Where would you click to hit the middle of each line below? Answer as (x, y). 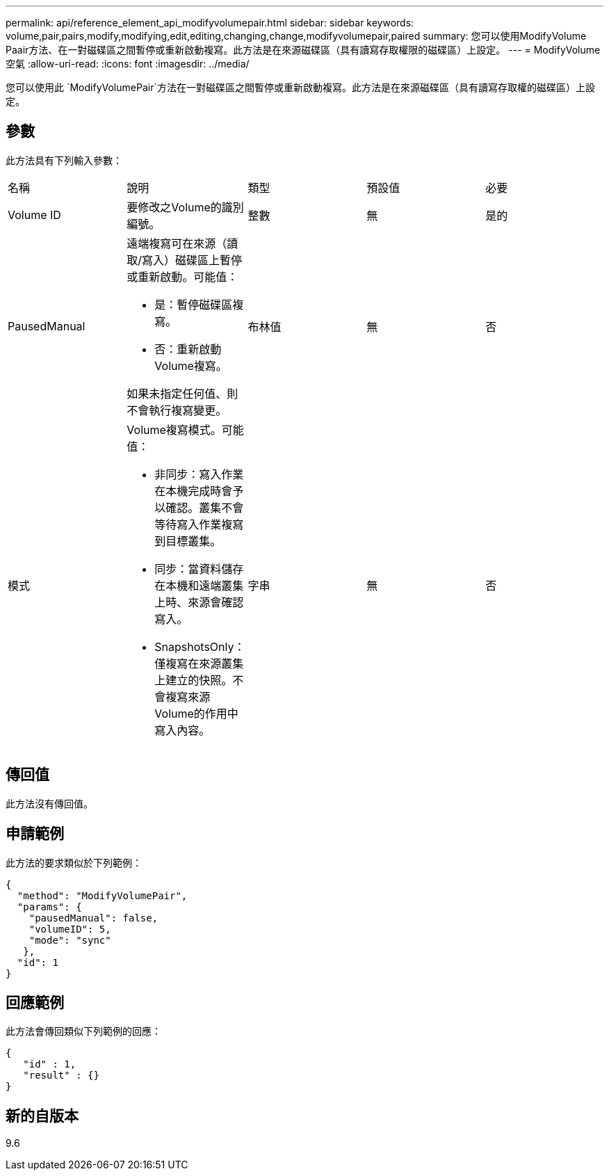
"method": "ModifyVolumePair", (102, 895)
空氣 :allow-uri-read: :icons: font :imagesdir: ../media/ (128, 64)
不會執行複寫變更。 (177, 410)
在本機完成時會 (194, 491)
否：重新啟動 (188, 349)
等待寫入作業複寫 (199, 524)
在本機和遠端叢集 (199, 585)
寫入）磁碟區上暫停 (192, 260)
